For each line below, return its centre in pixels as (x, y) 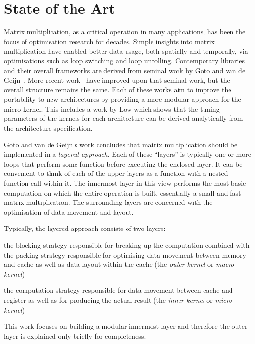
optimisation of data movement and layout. (69, 212)
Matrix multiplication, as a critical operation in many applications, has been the (125, 32)
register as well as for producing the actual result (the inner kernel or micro (118, 300)
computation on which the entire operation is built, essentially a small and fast (123, 192)
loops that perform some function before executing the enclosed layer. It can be (123, 163)
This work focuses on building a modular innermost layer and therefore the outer (126, 326)
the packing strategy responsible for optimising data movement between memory (125, 254)
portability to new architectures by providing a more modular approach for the (123, 99)
